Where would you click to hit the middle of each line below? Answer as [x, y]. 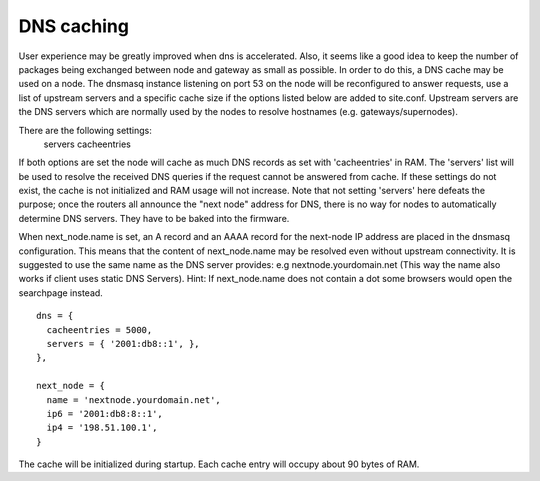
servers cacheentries [87, 144]
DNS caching [74, 26]
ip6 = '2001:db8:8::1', [105, 413]
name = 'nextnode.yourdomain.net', [134, 399]
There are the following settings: [85, 130]
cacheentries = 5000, [99, 329]
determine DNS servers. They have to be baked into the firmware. [154, 218]
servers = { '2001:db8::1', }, [123, 343]
